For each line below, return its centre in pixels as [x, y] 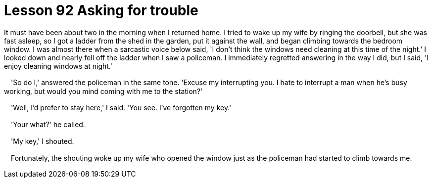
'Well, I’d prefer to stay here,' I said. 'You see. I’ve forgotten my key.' [121, 107]
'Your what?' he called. [48, 124]
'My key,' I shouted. [42, 141]
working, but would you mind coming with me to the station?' [103, 91]
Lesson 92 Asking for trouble [101, 10]
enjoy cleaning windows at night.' [58, 66]
